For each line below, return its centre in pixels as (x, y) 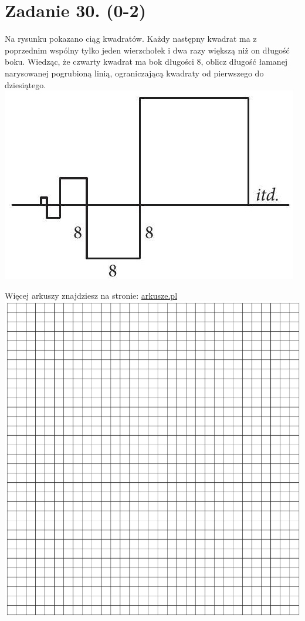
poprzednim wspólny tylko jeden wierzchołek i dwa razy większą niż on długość (147, 50)
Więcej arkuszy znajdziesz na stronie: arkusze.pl (91, 295)
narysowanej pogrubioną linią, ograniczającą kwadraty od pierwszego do (134, 73)
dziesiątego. (26, 84)
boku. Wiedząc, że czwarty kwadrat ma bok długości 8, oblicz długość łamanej (146, 61)
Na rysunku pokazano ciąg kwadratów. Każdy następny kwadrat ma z (131, 39)
